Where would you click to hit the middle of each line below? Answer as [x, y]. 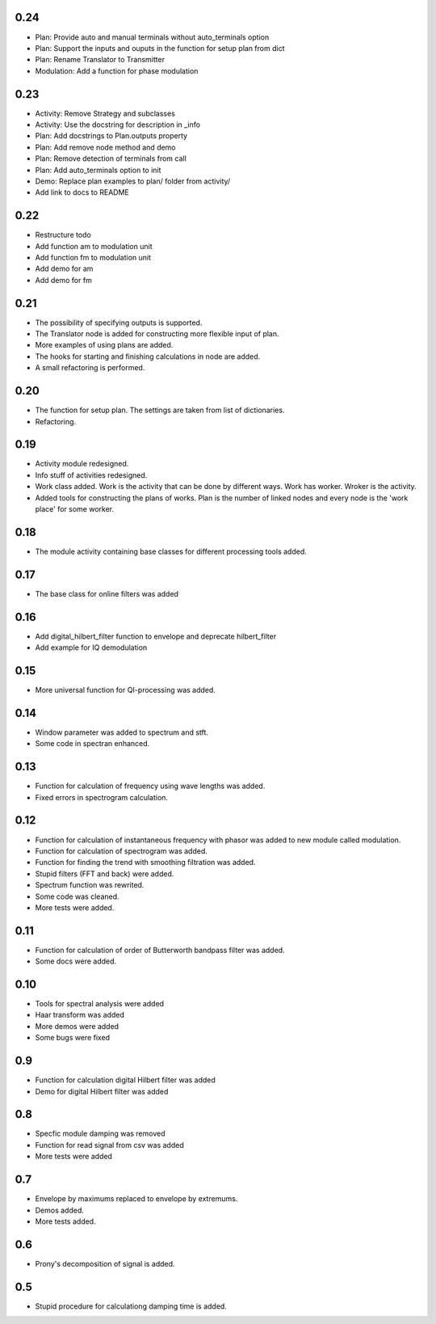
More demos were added [77, 1026]
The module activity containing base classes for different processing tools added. [171, 551]
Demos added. [60, 1210]
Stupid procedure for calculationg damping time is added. [131, 1306]
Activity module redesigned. [82, 464]
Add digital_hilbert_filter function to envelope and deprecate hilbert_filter [156, 636]
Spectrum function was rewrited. [90, 885]
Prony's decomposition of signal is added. [105, 1263]
